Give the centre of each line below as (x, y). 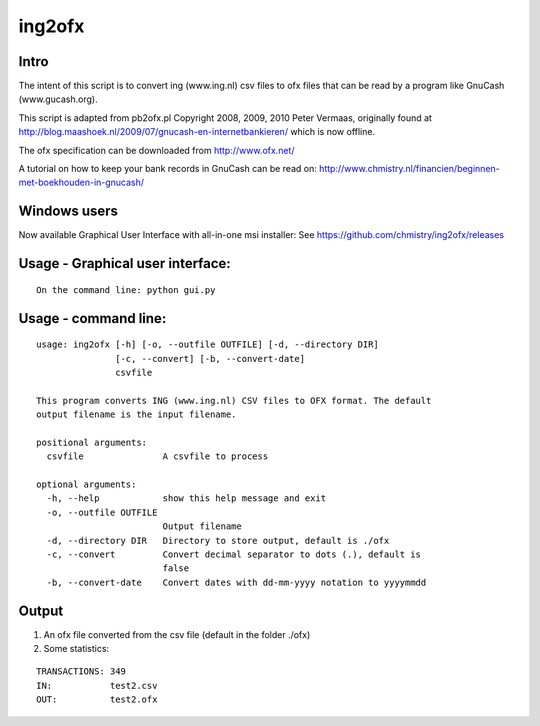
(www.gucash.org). (58, 99)
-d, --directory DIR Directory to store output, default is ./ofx (218, 540)
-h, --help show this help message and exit (186, 498)
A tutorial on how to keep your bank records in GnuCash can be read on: (167, 169)
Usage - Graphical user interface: (125, 263)
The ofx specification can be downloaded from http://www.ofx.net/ (156, 150)
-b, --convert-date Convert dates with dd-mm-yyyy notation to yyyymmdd (236, 582)
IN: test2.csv (97, 685)
